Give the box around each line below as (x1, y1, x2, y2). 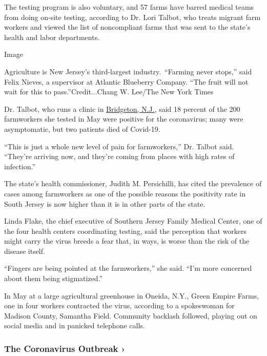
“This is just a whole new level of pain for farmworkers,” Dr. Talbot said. (4, 141, 234, 151)
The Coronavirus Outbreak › (4, 342, 126, 354)
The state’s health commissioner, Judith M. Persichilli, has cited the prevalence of (4, 178, 262, 189)
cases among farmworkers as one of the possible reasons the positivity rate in (4, 188, 246, 199)
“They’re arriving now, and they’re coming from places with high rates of (4, 151, 235, 162)
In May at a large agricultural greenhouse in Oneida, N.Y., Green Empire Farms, (4, 290, 259, 301)
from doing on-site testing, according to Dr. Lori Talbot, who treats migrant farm (4, 11, 261, 22)
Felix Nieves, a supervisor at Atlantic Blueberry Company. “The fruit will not (4, 76, 249, 87)
